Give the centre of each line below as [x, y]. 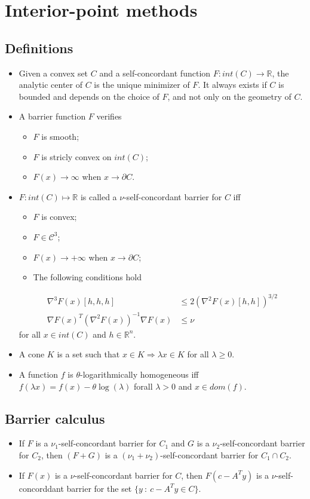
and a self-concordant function [155, 73]
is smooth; [60, 136]
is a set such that [88, 354]
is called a [99, 196]
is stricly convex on [76, 156]
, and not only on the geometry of [229, 96]
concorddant [41, 488]
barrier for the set [99, 488]
